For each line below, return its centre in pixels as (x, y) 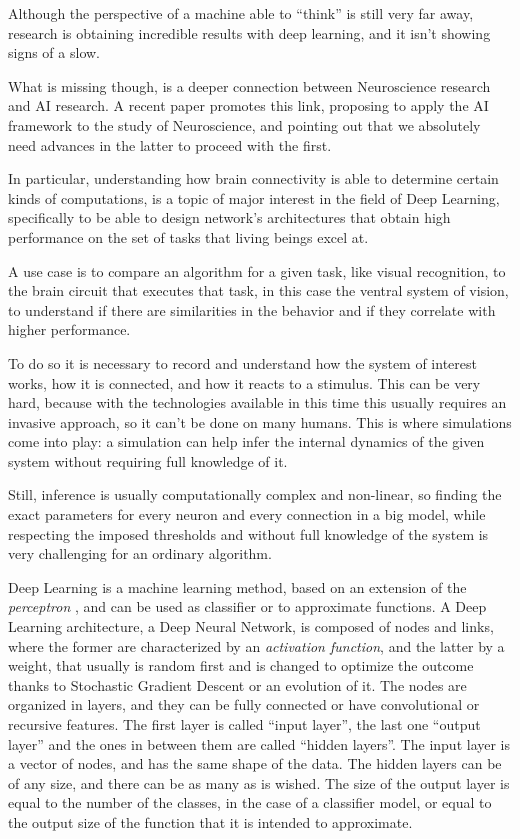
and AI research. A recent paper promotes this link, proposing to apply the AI (248, 105)
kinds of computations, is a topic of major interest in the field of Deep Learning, (254, 197)
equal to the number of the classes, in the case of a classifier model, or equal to (250, 802)
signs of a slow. (54, 52)
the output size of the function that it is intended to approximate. (210, 821)
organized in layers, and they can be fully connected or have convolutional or (244, 704)
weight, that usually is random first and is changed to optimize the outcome (241, 665)
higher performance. (69, 329)
